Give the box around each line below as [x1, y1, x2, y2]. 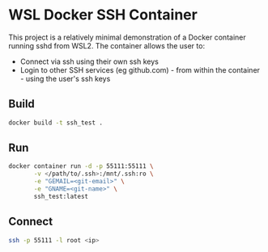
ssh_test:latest [33, 192, 89, 200]
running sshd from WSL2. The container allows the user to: [8, 40, 205, 50]
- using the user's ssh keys [19, 73, 111, 83]
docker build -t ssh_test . [8, 119, 104, 127]
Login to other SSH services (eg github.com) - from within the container [19, 65, 261, 74]
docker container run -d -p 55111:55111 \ [8, 162, 154, 170]
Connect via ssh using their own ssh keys [19, 57, 160, 66]
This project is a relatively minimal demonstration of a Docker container [8, 32, 246, 42]
